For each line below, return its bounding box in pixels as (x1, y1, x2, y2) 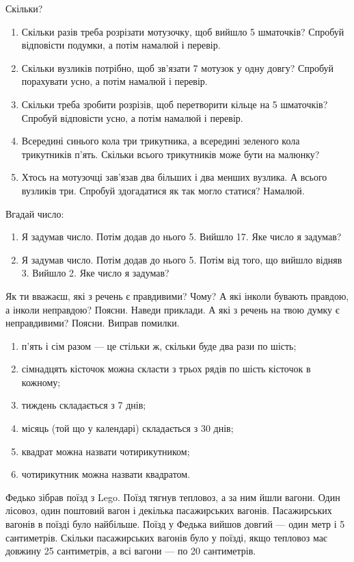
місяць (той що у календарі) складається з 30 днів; (21, 421, 234, 435)
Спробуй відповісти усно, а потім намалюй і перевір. (21, 110, 243, 125)
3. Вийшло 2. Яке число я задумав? (21, 266, 169, 280)
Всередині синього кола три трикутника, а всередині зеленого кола (21, 133, 300, 148)
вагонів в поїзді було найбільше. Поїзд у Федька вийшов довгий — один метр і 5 (5, 517, 345, 531)
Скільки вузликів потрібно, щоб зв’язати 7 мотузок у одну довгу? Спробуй (21, 60, 333, 75)
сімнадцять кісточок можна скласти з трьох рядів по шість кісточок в (21, 361, 311, 376)
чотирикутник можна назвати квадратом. (21, 467, 191, 481)
